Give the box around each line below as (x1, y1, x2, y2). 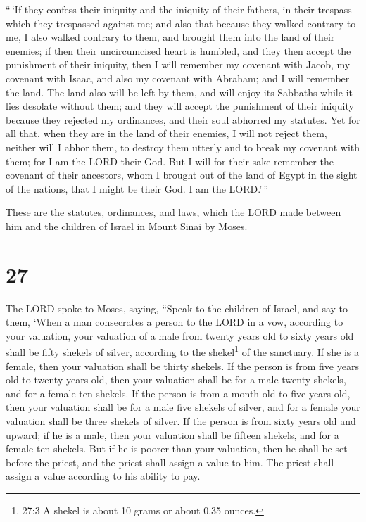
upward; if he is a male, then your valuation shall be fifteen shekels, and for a (6, 427, 339, 442)
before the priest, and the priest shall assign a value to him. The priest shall (6, 454, 334, 469)
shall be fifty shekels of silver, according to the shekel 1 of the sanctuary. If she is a (6, 343, 359, 359)
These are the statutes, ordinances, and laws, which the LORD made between (6, 205, 341, 219)
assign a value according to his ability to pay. (6, 469, 201, 483)
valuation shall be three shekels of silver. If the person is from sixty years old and (6, 414, 356, 428)
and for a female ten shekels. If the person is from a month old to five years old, (6, 386, 351, 400)
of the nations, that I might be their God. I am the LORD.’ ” (6, 181, 268, 196)
